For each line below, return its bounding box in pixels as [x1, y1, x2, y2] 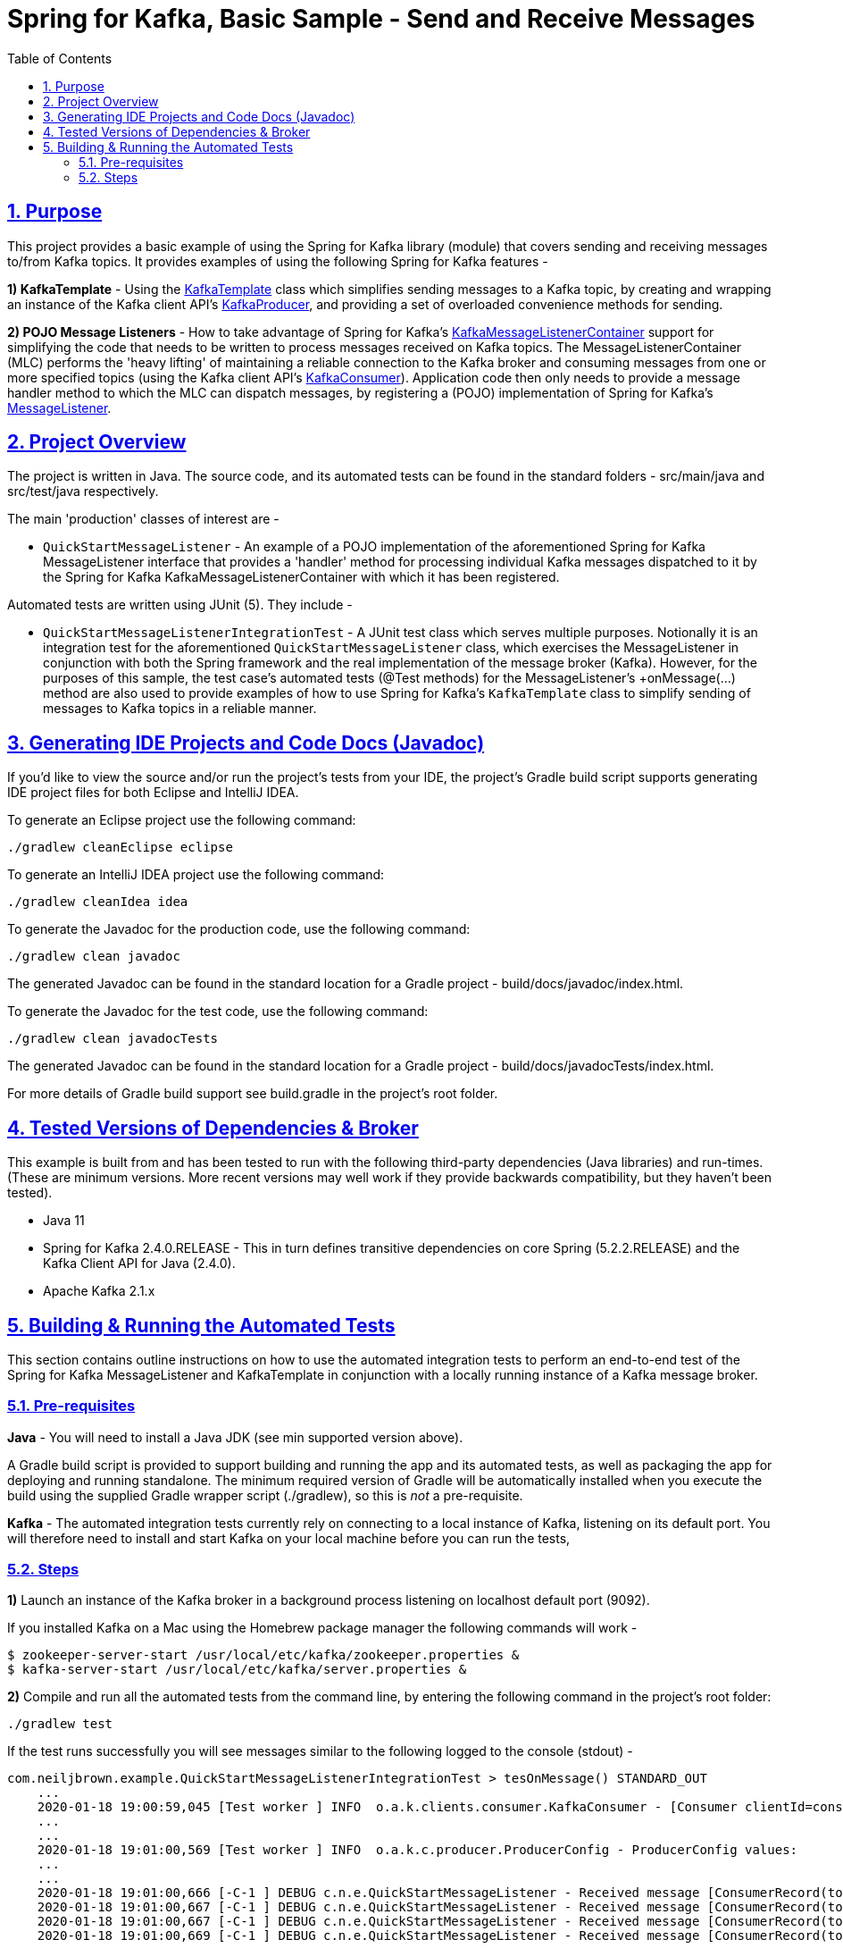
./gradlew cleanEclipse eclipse [7, 840, 233, 855]
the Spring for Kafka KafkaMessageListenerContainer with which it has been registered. [43, 569, 560, 585]
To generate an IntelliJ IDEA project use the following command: [7, 867, 385, 883]
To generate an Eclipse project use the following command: [7, 812, 356, 828]
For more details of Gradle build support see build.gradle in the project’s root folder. [7, 1086, 498, 1102]
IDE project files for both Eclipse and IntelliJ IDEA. [7, 785, 299, 801]
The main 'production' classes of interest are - [7, 511, 280, 527]
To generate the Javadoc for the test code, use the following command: [7, 1003, 429, 1020]
